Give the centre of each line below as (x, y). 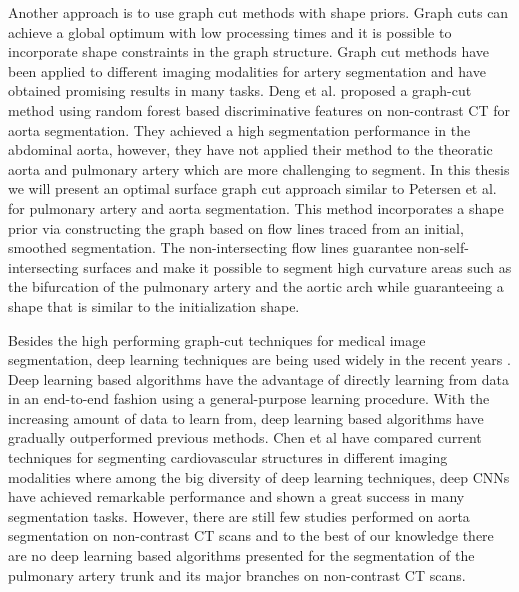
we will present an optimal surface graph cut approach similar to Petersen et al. (252, 188)
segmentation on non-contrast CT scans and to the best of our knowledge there (251, 535)
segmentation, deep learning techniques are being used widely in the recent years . (259, 359)
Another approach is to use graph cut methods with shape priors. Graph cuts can (258, 12)
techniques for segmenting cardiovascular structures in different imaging (228, 457)
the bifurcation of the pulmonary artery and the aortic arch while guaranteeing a (256, 286)
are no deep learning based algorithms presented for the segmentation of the (241, 555)
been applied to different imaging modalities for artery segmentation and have (247, 70)
